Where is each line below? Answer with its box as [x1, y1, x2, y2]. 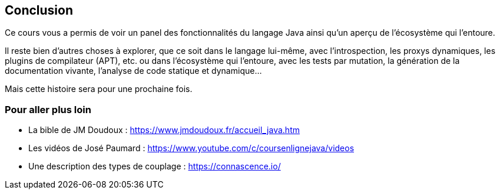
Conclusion [5, 3, 74, 18]
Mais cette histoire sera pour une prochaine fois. [5, 84, 193, 94]
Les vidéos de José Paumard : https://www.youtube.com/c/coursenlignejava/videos [28, 143, 355, 154]
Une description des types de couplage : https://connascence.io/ [28, 161, 281, 172]
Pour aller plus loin [5, 103, 91, 115]
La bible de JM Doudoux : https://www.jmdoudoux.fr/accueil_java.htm [28, 125, 300, 135]
